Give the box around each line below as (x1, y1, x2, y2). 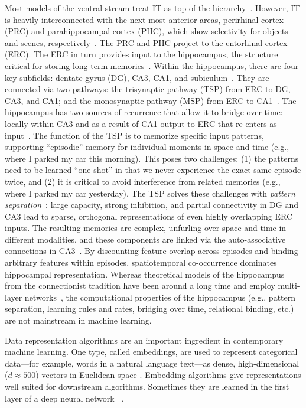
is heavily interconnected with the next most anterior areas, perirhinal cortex (5, 13, 284, 25)
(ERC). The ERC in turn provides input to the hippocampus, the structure (5, 48, 278, 60)
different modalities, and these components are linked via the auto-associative (5, 233, 286, 245)
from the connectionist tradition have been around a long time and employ (5, 279, 275, 292)
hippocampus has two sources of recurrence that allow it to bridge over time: (5, 106, 283, 118)
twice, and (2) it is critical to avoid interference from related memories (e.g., (5, 175, 281, 187)
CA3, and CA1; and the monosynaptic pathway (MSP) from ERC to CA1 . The (5, 94, 297, 106)
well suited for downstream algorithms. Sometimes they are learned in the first (5, 380, 289, 392)
